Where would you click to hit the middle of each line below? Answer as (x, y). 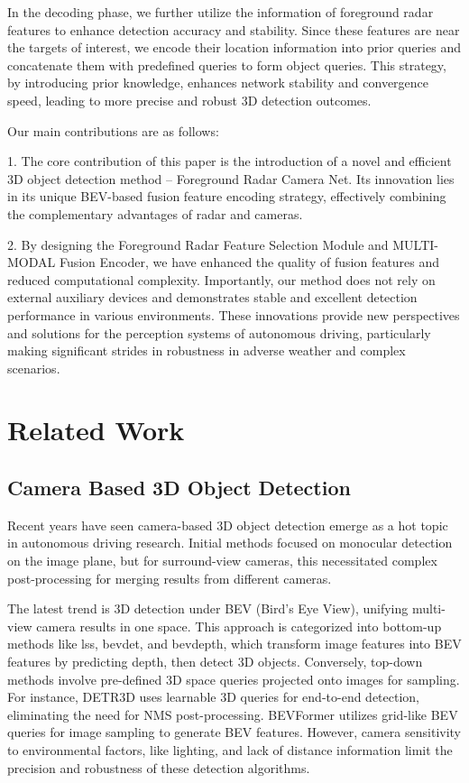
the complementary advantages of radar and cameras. (155, 213)
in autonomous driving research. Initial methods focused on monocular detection (230, 543)
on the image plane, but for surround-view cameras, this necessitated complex (222, 561)
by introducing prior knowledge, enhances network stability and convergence (218, 83)
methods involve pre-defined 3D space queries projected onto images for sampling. (234, 679)
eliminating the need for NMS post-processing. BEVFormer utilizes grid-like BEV (233, 714)
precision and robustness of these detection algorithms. (159, 767)
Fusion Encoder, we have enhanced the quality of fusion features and (249, 262)
